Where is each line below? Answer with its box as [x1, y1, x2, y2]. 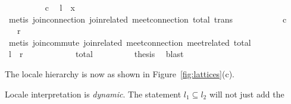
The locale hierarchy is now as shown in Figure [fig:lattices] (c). [5, 67, 235, 80]
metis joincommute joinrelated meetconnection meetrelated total [8, 36, 251, 48]
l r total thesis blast [8, 48, 184, 60]
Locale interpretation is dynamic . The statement [5, 87, 182, 100]
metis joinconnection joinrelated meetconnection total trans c [8, 12, 287, 25]
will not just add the [209, 87, 284, 100]
